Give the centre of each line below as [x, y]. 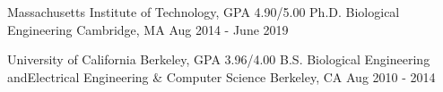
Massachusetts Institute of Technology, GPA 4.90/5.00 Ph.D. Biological [204, 12]
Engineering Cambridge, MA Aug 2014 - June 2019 [148, 29]
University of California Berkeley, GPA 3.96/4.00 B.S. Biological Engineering [219, 59]
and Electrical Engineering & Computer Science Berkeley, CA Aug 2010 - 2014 [221, 76]
